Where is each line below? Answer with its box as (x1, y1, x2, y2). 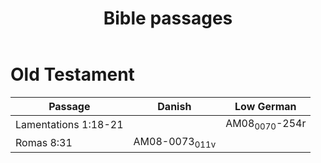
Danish (157, 99, 192, 113)
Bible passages (103, 7, 233, 30)
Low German (234, 99, 297, 113)
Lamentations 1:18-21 (15, 117, 124, 131)
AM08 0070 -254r (225, 116, 307, 132)
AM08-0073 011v (133, 135, 217, 151)
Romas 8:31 (15, 135, 73, 149)
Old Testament (10, 63, 135, 86)
